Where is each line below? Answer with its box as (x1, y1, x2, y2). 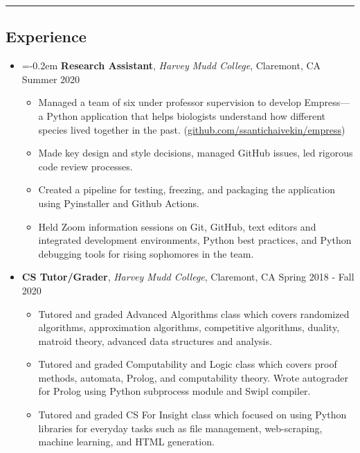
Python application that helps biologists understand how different (46, 108, 326, 123)
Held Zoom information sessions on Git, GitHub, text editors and (38, 219, 316, 233)
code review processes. (38, 159, 133, 173)
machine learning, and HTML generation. (38, 434, 215, 449)
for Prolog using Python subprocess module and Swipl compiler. (38, 384, 311, 398)
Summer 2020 (21, 71, 80, 86)
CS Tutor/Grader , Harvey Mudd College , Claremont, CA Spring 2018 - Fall (21, 269, 354, 284)
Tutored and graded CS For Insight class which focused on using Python (38, 407, 347, 422)
